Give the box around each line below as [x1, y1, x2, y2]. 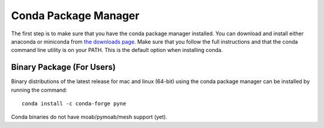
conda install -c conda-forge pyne [22, 100, 127, 107]
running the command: [11, 86, 67, 93]
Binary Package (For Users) [11, 62, 116, 72]
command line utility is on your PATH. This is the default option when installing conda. [11, 47, 223, 54]
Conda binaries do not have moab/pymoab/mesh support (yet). [11, 114, 167, 121]
